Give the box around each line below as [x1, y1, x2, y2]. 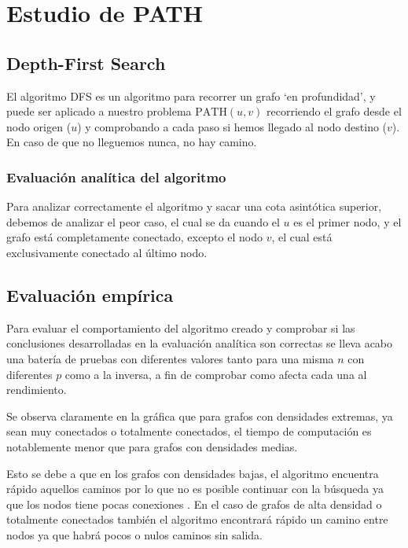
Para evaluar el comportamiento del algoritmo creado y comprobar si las [6, 319, 355, 336]
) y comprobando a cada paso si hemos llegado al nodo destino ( [77, 118, 388, 134]
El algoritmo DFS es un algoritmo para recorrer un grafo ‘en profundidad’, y [6, 87, 376, 104]
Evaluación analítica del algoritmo [6, 167, 226, 186]
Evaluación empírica [6, 282, 174, 307]
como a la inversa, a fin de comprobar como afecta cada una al [64, 366, 367, 382]
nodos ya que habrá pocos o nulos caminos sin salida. [6, 526, 263, 542]
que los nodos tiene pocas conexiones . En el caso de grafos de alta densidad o [6, 495, 382, 512]
